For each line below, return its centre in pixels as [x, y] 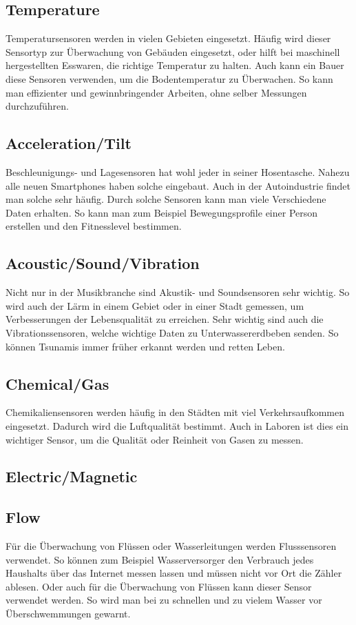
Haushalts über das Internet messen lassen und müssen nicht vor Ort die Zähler [174, 573]
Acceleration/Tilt [69, 143]
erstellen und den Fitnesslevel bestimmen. [94, 226]
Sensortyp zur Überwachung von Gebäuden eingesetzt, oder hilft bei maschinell [173, 51]
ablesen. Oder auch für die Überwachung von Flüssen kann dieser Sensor [159, 586]
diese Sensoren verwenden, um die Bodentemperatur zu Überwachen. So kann [169, 78]
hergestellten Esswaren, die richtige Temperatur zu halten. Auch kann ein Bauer [175, 65]
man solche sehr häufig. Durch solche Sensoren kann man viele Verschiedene [166, 199]
